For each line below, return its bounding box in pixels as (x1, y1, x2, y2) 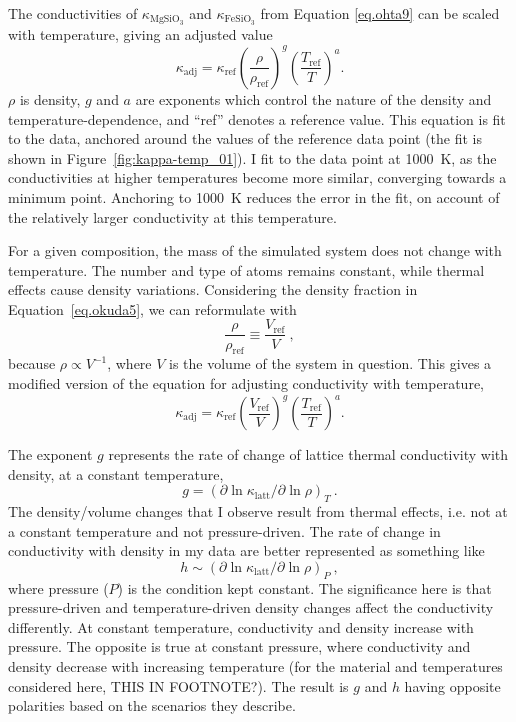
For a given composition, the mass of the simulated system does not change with (8, 240, 502, 261)
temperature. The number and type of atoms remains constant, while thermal (8, 259, 485, 280)
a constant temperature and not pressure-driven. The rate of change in (8, 520, 441, 541)
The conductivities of (8, 3, 138, 23)
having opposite (404, 675, 501, 696)
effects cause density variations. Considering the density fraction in (8, 279, 418, 300)
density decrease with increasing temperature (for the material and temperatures (8, 655, 503, 676)
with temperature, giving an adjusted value (8, 23, 273, 44)
